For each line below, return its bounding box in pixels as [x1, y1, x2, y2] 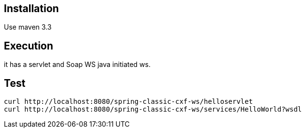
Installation [4, 2, 59, 15]
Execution [4, 39, 53, 52]
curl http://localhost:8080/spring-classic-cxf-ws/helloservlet [4, 98, 253, 106]
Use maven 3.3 [4, 23, 52, 32]
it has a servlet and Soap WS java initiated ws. [4, 60, 151, 69]
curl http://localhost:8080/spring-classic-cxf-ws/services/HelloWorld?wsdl [4, 105, 302, 114]
